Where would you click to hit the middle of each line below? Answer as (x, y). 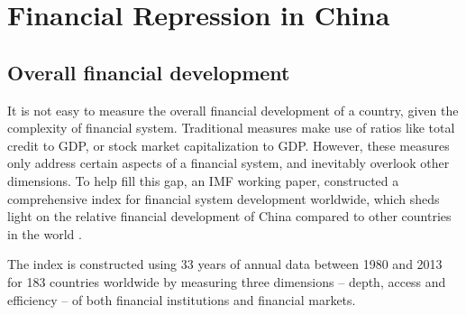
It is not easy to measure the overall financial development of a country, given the (233, 110)
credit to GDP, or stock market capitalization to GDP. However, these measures (228, 145)
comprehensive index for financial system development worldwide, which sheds (224, 198)
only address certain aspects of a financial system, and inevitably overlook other (228, 163)
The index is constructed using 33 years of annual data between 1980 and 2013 (225, 264)
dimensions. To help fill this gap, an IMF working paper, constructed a (203, 180)
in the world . (45, 233)
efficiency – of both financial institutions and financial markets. (182, 299)
